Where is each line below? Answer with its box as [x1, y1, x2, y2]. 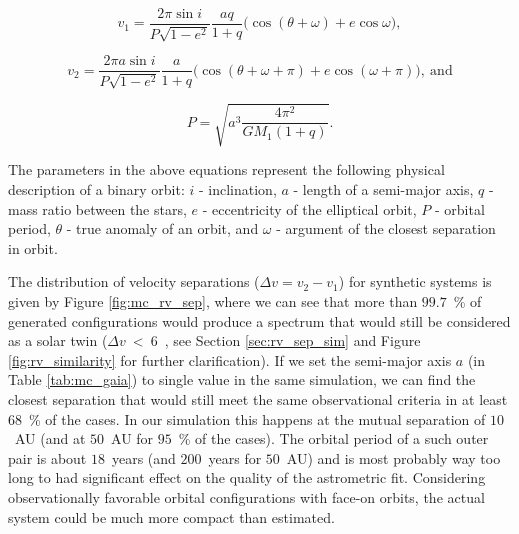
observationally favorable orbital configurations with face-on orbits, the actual [8, 486, 485, 507]
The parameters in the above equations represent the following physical [8, 159, 445, 180]
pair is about [8, 447, 87, 468]
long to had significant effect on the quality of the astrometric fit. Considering [8, 467, 486, 488]
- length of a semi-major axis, [293, 179, 474, 200]
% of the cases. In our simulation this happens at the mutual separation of [28, 408, 486, 429]
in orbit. [8, 237, 58, 258]
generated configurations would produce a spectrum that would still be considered [8, 310, 511, 331]
